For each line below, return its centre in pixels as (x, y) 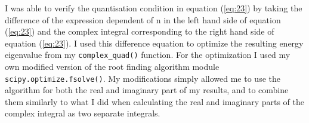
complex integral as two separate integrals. (83, 113)
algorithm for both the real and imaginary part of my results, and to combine (147, 90)
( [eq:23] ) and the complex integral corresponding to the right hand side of (140, 31)
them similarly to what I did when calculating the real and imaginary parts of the (154, 101)
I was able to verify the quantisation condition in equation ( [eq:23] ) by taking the (154, 8)
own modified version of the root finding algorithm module (112, 67)
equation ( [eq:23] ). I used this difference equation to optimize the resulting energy (154, 43)
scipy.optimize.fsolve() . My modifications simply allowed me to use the (143, 78)
